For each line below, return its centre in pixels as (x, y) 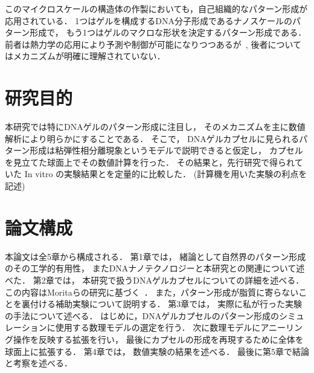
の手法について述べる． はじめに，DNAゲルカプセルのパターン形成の (142, 315)
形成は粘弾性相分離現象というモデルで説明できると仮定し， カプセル (166, 150)
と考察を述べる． (39, 363)
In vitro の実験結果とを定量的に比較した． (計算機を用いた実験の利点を (166, 174)
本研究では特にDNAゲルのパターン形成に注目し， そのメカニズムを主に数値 (155, 127)
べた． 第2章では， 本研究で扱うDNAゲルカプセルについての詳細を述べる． (155, 280)
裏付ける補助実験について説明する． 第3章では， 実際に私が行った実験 (162, 304)
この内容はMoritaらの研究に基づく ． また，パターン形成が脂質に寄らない (152, 292)
